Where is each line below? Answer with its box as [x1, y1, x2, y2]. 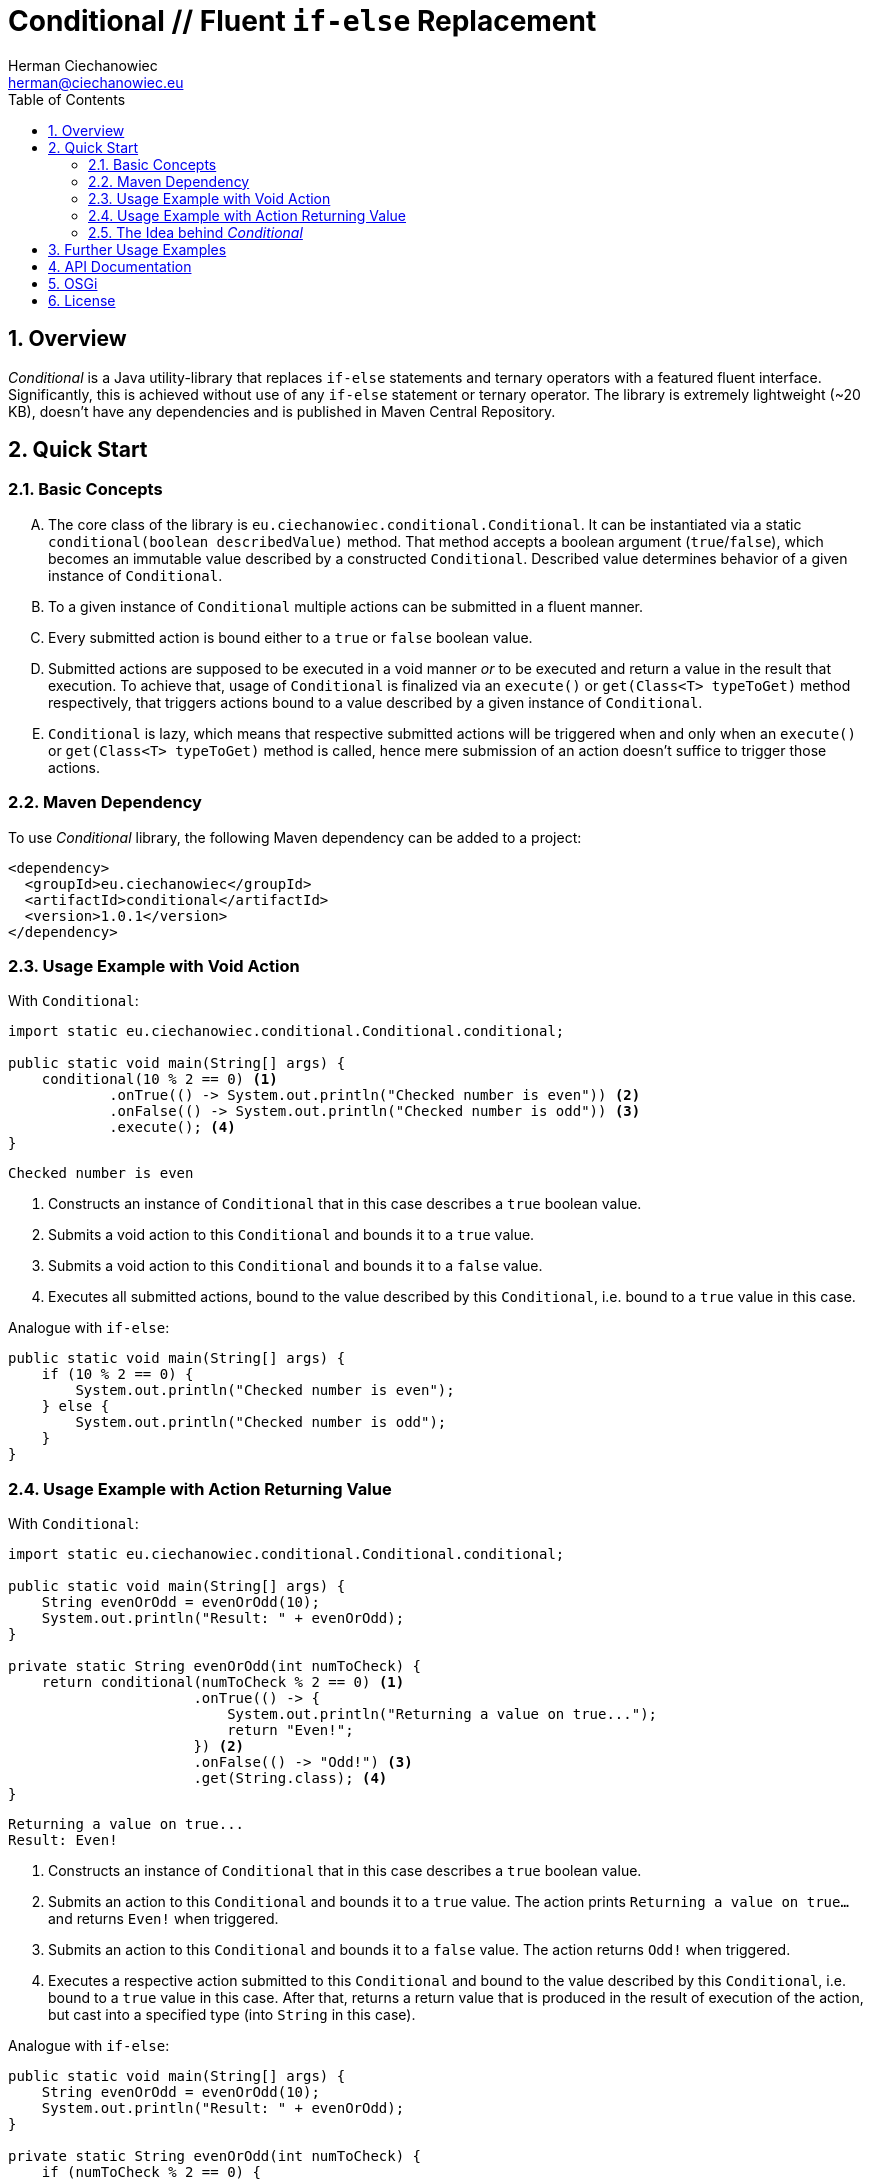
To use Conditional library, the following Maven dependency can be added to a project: [8, 828, 582, 846]
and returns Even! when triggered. [48, 1910, 279, 1928]
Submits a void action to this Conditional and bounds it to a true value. [48, 1226, 535, 1244]
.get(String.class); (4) [193, 1770, 388, 1787]
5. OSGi [48, 274, 98, 292]
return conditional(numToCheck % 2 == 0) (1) [41, 1674, 405, 1691]
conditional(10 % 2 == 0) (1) [41, 1071, 278, 1088]
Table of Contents [8, 90, 126, 108]
